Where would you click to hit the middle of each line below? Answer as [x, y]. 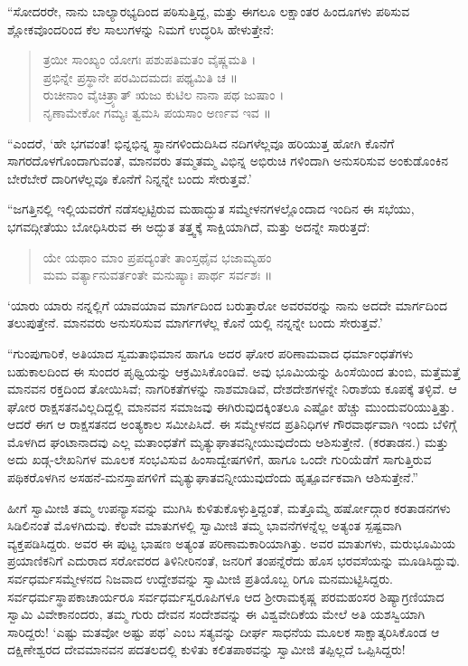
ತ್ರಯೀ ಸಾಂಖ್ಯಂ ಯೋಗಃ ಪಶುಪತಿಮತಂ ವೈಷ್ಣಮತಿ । [150, 59]
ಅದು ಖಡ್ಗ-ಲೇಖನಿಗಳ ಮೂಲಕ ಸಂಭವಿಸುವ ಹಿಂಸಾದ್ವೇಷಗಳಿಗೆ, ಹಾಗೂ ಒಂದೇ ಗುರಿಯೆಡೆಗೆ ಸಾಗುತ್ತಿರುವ [220, 459]
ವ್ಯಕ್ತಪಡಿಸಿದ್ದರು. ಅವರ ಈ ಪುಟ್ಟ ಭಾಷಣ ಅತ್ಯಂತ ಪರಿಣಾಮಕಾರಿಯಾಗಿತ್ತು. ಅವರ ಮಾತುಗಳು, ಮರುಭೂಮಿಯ [231, 542]
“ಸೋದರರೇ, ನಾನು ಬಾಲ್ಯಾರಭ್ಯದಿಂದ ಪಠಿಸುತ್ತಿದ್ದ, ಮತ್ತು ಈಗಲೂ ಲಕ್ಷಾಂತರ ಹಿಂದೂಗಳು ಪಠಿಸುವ [209, 11]
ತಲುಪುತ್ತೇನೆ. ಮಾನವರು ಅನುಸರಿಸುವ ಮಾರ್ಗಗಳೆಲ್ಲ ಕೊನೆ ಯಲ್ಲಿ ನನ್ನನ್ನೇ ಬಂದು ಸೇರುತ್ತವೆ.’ [195, 323]
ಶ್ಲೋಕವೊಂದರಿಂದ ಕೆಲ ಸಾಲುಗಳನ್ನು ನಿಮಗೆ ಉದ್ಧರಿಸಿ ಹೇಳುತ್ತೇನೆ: [141, 29]
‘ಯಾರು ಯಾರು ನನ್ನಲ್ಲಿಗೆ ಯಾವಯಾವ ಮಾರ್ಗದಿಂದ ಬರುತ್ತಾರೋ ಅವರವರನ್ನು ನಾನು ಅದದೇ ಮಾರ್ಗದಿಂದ [228, 304]
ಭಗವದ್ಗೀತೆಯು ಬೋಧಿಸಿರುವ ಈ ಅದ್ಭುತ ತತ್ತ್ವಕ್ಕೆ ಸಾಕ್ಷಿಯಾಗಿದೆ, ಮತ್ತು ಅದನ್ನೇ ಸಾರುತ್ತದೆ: [189, 226]
